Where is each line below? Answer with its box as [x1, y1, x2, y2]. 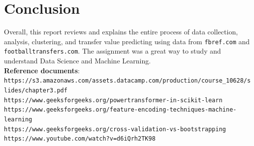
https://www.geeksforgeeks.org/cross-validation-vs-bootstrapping [4, 125, 226, 133]
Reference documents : [4, 65, 80, 75]
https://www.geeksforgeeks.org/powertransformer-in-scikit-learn [4, 96, 222, 104]
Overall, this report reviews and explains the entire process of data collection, [4, 27, 238, 37]
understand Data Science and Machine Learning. [4, 56, 151, 66]
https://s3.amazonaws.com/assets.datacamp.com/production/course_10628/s [4, 77, 251, 85]
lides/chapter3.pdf [4, 87, 67, 94]
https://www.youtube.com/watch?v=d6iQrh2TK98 [4, 135, 156, 143]
